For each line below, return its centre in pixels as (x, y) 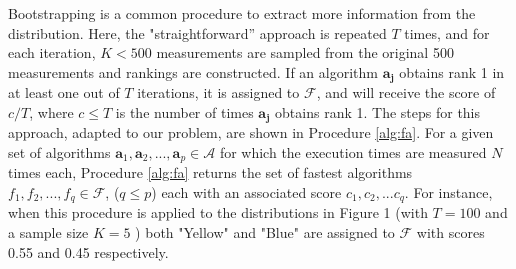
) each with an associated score (246, 191)
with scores (450, 231)
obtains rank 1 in (452, 71)
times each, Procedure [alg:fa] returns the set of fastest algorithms (210, 172)
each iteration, (52, 52)
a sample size (48, 231)
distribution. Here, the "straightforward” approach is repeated (197, 32)
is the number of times (184, 111)
